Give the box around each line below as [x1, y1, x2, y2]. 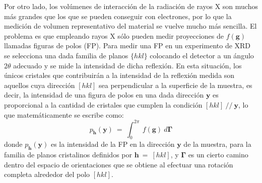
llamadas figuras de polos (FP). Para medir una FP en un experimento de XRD [4, 40, 251, 51]
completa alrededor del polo [4, 169, 90, 179]
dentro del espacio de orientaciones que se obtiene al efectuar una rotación [4, 159, 233, 169]
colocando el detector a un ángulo [150, 50, 254, 60]
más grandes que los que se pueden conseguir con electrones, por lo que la [4, 11, 232, 21]
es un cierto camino [188, 149, 248, 160]
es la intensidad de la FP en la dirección [50, 139, 175, 149]
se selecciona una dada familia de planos [4, 50, 128, 60]
